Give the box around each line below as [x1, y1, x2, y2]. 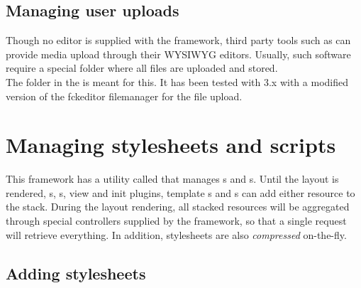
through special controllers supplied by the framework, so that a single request [6, 213, 347, 228]
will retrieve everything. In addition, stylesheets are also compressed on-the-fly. [6, 227, 347, 242]
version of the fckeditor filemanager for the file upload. [6, 88, 243, 103]
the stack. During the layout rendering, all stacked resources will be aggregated [6, 199, 350, 214]
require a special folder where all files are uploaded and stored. [6, 60, 278, 75]
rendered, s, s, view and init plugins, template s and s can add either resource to [6, 185, 355, 200]
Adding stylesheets [6, 262, 146, 284]
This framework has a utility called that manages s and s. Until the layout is [6, 171, 339, 186]
